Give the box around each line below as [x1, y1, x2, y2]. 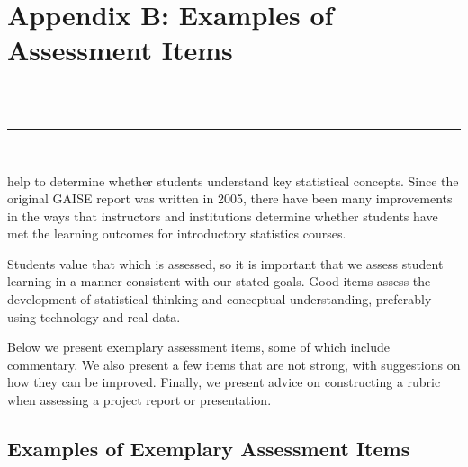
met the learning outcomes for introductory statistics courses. [7, 224, 346, 243]
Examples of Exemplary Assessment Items [7, 435, 410, 463]
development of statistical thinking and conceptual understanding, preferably [7, 290, 432, 309]
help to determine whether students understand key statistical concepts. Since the [7, 171, 459, 190]
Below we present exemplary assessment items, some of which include [7, 337, 390, 356]
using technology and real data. [7, 307, 181, 326]
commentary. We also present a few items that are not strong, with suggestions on [7, 355, 461, 373]
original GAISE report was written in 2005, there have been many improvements [7, 189, 453, 208]
